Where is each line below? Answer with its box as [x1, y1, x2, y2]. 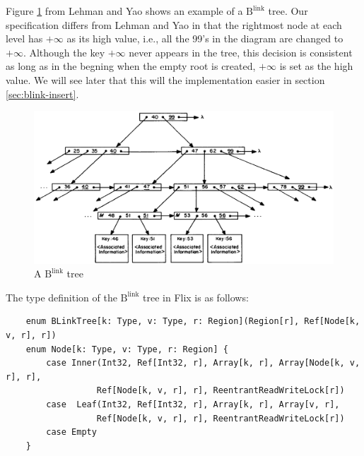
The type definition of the [6, 289, 117, 304]
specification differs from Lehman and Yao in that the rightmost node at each [6, 17, 342, 32]
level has [6, 31, 43, 46]
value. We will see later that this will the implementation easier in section [6, 72, 325, 87]
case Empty [46, 427, 97, 438]
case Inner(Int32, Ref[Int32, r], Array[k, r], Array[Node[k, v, [46, 358, 360, 368]
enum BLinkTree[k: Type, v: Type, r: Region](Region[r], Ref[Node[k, [25, 316, 360, 327]
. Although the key [23, 44, 105, 59]
